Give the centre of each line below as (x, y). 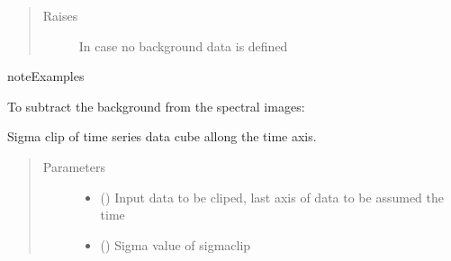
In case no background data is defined (183, 45)
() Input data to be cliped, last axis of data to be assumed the (272, 197)
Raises (60, 15)
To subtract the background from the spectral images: (156, 106)
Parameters (74, 166)
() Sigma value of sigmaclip (176, 244)
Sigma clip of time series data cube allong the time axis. (162, 136)
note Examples (46, 76)
